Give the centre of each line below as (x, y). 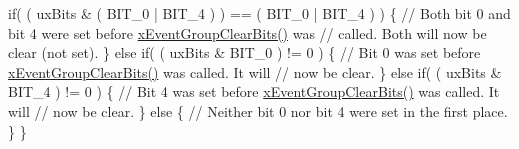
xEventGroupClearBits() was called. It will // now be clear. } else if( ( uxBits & (255, 71)
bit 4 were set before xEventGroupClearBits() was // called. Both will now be (247, 32)
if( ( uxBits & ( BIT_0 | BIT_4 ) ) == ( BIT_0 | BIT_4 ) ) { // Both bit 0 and (259, 13)
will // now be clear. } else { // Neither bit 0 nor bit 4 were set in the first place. (258, 110)
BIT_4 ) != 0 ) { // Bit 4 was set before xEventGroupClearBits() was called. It (254, 91)
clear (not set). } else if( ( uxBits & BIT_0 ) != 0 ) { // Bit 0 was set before (244, 52)
